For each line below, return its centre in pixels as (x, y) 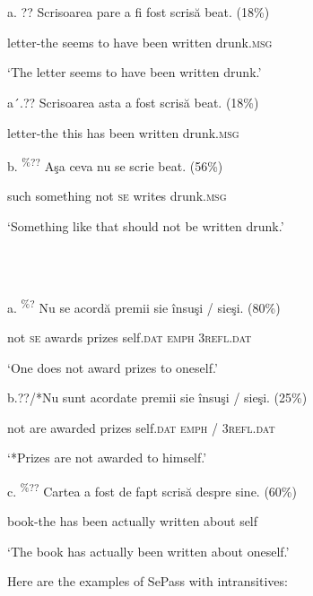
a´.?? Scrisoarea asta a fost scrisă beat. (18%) (133, 102)
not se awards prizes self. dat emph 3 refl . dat (130, 337)
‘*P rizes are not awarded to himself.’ (107, 458)
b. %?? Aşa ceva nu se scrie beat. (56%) (115, 164)
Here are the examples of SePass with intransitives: (148, 581)
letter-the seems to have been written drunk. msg (140, 42)
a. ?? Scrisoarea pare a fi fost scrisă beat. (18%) (139, 12)
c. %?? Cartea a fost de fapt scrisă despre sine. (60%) (152, 490)
